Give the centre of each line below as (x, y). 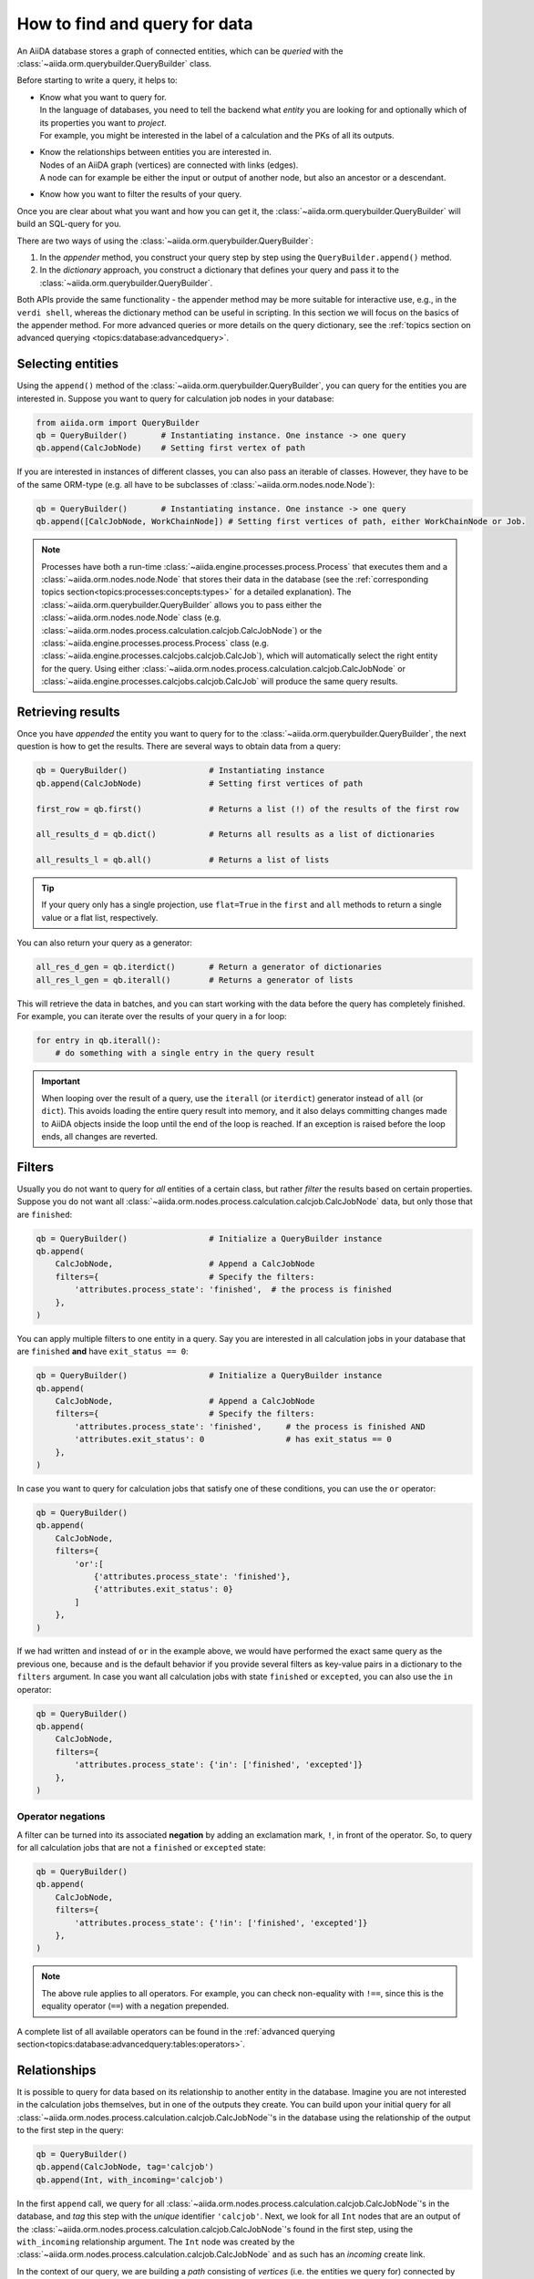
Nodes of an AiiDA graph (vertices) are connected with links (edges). (169, 165)
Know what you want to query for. (103, 97)
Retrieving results (68, 712)
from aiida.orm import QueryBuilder (118, 423)
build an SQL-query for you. (69, 224)
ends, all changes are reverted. (100, 1136)
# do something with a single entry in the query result (185, 1053)
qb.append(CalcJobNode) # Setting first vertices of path (200, 783)
